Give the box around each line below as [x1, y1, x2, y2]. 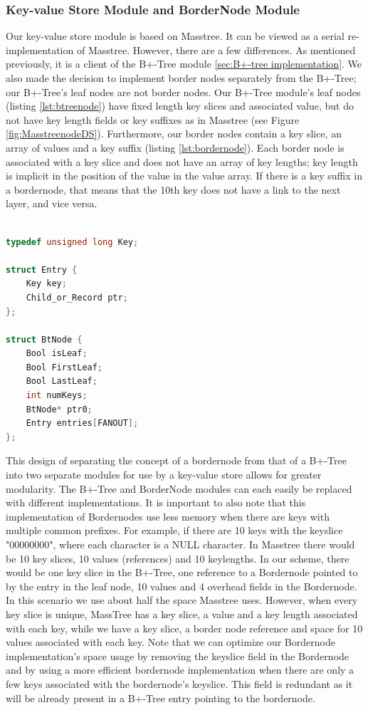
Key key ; [26, 278, 67, 289]
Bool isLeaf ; [26, 348, 88, 359]
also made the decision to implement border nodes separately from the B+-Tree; [6, 71, 357, 85]
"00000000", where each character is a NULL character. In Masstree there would [6, 537, 355, 551]
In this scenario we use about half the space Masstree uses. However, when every [6, 592, 358, 607]
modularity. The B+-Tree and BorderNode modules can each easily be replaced [6, 481, 352, 496]
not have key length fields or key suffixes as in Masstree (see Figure [6, 112, 300, 127]
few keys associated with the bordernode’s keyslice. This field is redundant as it [6, 676, 353, 691]
